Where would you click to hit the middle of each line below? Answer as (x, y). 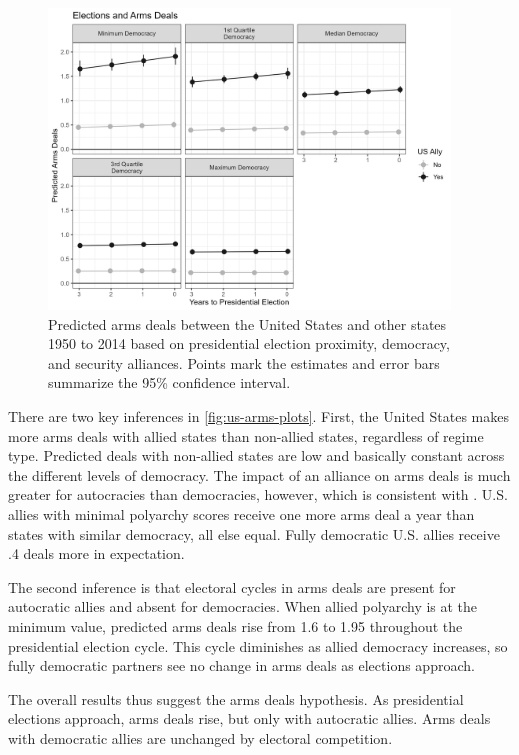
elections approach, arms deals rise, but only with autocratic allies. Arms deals (249, 718)
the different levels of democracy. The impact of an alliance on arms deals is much (259, 474)
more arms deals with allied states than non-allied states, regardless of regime (246, 435)
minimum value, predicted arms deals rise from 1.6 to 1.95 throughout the (235, 626)
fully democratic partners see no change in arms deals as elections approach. (241, 665)
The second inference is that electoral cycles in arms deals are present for (232, 586)
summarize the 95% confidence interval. (169, 382)
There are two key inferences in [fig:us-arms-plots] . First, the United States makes (258, 416)
